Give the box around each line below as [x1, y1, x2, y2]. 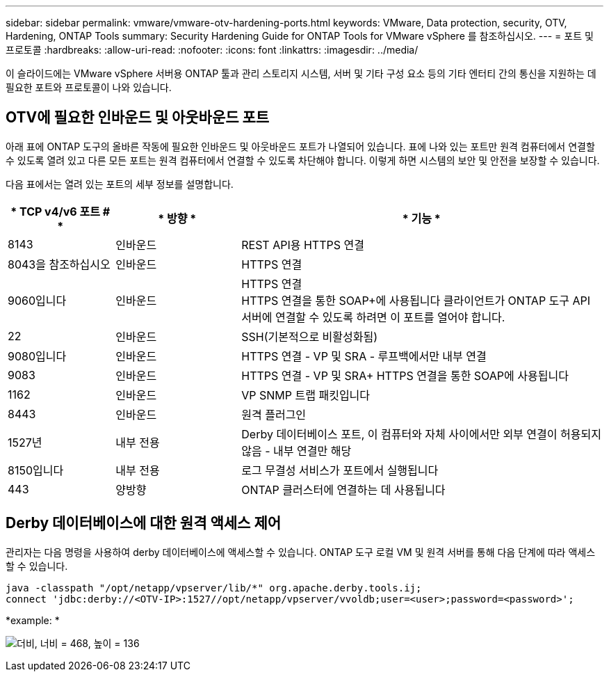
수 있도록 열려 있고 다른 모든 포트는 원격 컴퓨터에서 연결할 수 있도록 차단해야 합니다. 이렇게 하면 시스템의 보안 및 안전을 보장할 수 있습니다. [6, 154, 600, 166]
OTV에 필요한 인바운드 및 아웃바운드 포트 [6, 109, 270, 127]
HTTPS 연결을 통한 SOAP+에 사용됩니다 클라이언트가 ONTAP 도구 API [241, 293, 591, 308]
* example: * [6, 614, 60, 626]
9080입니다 [8, 349, 67, 363]
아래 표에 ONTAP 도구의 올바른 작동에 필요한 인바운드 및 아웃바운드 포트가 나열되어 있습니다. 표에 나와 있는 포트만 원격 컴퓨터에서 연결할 [6, 140, 595, 152]
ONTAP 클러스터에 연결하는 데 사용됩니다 [241, 482, 446, 497]
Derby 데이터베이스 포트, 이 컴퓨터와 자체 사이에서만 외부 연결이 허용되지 [241, 427, 601, 441]
